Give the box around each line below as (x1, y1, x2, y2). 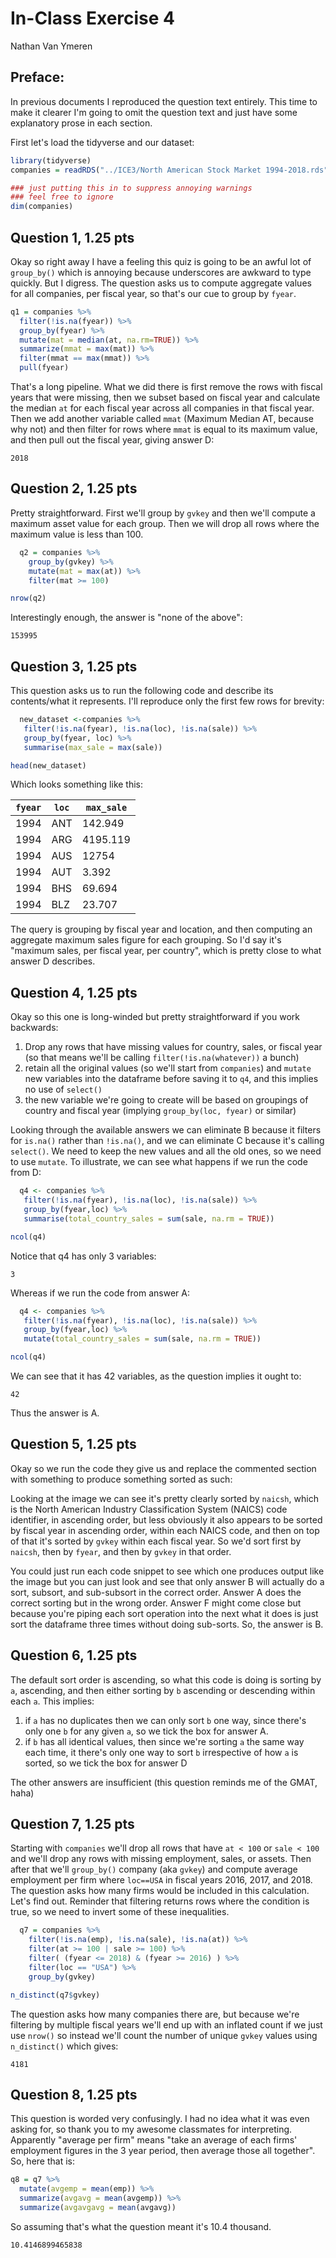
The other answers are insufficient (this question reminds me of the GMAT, (10, 1776, 318, 1788)
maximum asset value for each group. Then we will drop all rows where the (10, 517, 320, 529)
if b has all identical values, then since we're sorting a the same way (24, 1735, 305, 1747)
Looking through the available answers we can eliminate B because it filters (10, 1124, 322, 1136)
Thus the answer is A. (10, 1407, 100, 1419)
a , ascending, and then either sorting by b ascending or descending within (10, 1684, 316, 1696)
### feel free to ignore (10, 192, 114, 202)
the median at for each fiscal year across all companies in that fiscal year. (10, 402, 315, 414)
